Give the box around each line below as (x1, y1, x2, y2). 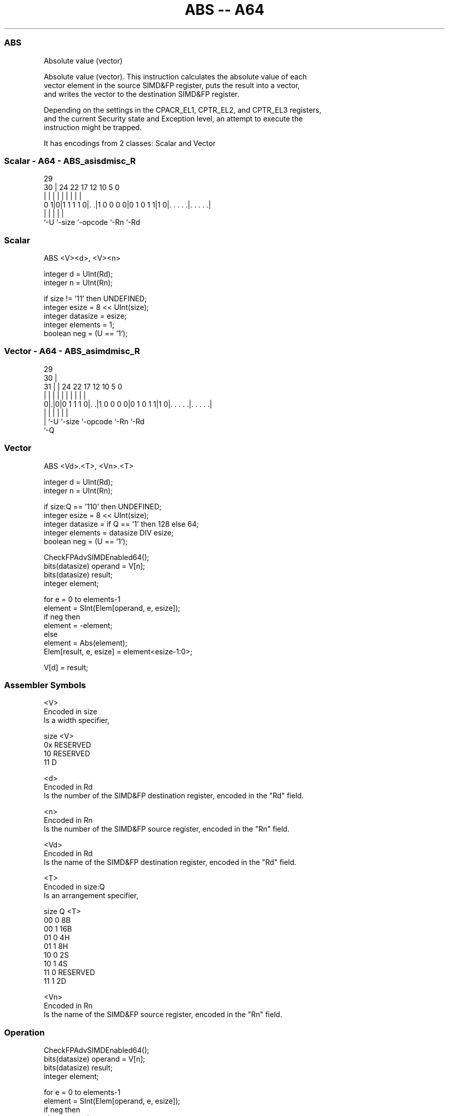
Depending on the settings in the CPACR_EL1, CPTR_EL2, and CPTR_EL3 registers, (44, 105, 322, 114)
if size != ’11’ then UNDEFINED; (44, 294, 147, 303)
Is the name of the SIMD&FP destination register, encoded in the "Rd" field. (44, 858, 297, 867)
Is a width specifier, (44, 716, 110, 725)
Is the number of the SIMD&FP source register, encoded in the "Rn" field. (44, 824, 290, 834)
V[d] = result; (44, 663, 89, 672)
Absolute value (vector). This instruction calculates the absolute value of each (44, 72, 307, 81)
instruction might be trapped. (44, 122, 142, 132)
